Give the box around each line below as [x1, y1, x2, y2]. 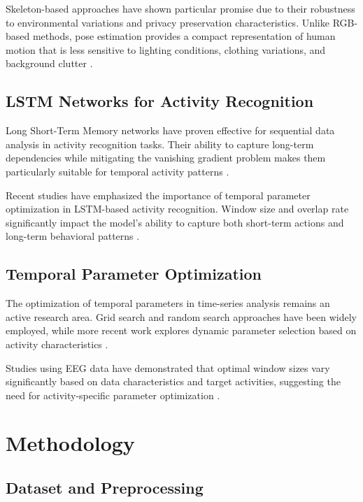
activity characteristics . [6, 336, 108, 351]
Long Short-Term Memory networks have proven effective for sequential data [6, 123, 335, 138]
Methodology [6, 429, 135, 457]
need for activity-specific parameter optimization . [6, 387, 220, 402]
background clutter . [6, 56, 93, 71]
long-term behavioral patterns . [6, 229, 140, 243]
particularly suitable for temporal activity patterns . [6, 164, 229, 178]
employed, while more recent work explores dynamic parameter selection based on [6, 323, 357, 338]
